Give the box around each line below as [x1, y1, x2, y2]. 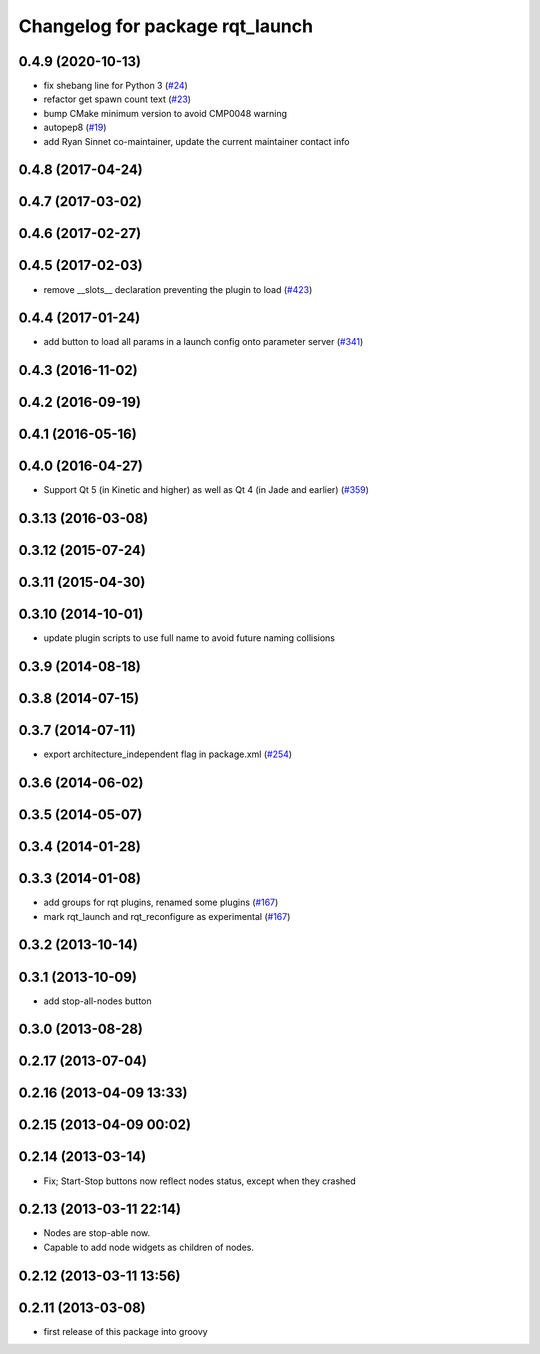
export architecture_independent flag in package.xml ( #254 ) [43, 748, 293, 760]
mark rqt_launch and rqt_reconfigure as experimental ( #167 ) [43, 910, 291, 922]
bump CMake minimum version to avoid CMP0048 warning [43, 107, 288, 119]
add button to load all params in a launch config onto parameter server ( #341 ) [43, 336, 364, 348]
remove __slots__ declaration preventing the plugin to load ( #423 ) [43, 283, 313, 295]
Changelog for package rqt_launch [18, 15, 314, 37]
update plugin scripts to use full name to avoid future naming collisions [43, 632, 335, 644]
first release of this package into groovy [43, 1325, 209, 1337]
